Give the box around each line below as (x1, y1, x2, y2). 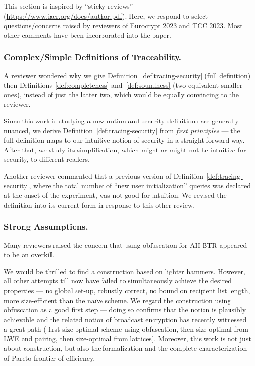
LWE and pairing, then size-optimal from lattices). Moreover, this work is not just (4, 333, 251, 343)
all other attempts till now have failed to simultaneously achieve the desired (4, 275, 231, 286)
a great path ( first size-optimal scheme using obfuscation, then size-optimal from (4, 324, 248, 334)
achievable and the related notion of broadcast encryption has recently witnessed (4, 314, 247, 324)
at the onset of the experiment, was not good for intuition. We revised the (4, 190, 227, 200)
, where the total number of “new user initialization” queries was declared (29, 180, 251, 190)
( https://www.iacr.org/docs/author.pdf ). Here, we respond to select (4, 10, 208, 21)
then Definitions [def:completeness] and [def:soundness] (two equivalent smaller (4, 80, 243, 90)
